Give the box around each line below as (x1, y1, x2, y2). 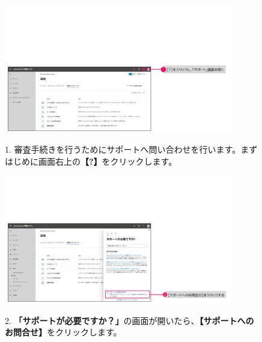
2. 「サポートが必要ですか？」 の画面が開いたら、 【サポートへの (5, 314, 254, 326)
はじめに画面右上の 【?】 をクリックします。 (5, 154, 177, 167)
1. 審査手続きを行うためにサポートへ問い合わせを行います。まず (5, 143, 258, 156)
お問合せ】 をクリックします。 (5, 326, 122, 338)
